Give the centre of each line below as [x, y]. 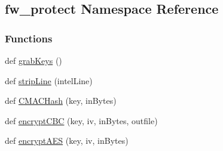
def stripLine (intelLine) [49, 80]
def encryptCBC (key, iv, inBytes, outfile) [81, 120]
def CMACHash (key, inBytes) [61, 101]
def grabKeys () [33, 60]
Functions [29, 38]
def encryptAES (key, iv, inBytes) [67, 141]
